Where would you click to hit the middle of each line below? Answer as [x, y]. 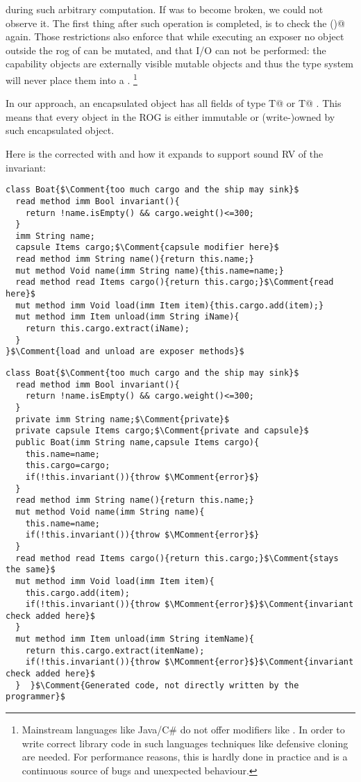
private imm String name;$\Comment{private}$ [123, 419]
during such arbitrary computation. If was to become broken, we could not [165, 9]
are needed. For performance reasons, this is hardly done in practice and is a [185, 757]
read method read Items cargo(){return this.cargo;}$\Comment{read [175, 282]
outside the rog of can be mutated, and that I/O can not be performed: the [166, 50]
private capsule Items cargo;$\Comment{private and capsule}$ [162, 431]
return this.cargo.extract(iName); [107, 329]
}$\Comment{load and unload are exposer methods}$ [125, 352]
